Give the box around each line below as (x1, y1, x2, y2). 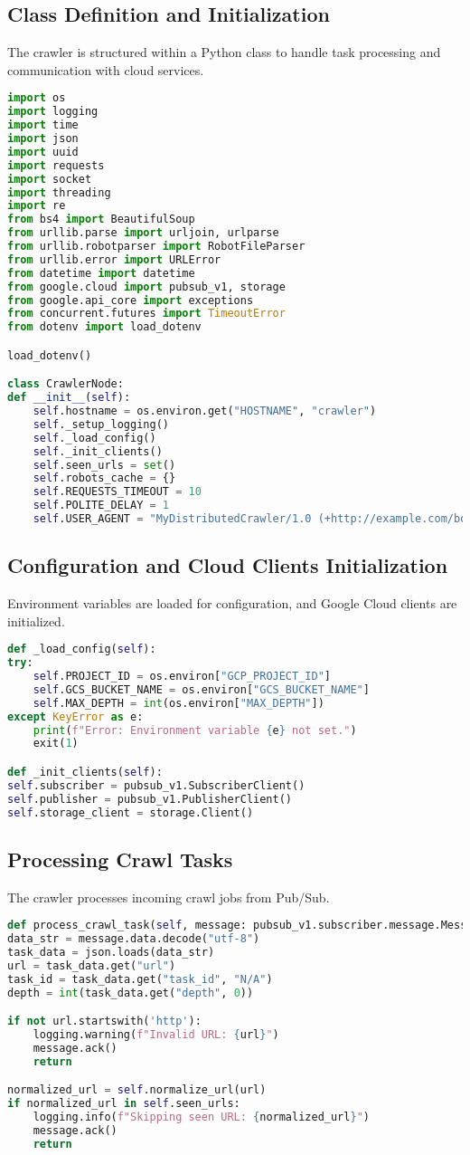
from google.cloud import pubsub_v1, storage (7, 280, 286, 293)
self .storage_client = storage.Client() (7, 806, 254, 819)
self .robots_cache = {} (33, 472, 176, 485)
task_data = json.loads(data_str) (7, 946, 215, 959)
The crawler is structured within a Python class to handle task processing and (7, 43, 441, 62)
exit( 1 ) (33, 737, 79, 750)
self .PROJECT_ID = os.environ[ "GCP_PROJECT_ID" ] (33, 670, 331, 683)
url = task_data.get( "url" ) (7, 959, 176, 972)
